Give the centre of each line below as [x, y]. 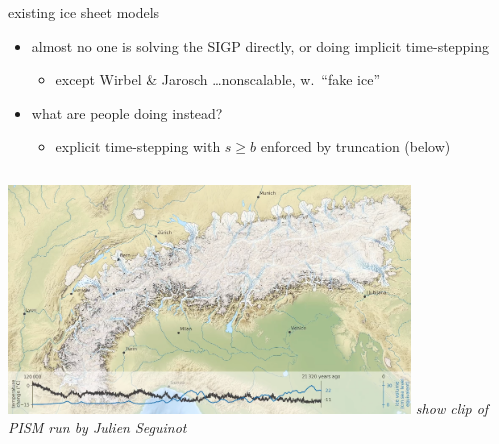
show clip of [452, 407]
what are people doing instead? [127, 112]
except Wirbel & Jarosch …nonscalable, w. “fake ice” [218, 79]
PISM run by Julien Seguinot [97, 427]
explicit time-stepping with [138, 146]
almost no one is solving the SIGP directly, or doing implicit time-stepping [260, 45]
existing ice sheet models [84, 12]
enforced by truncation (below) [355, 146]
